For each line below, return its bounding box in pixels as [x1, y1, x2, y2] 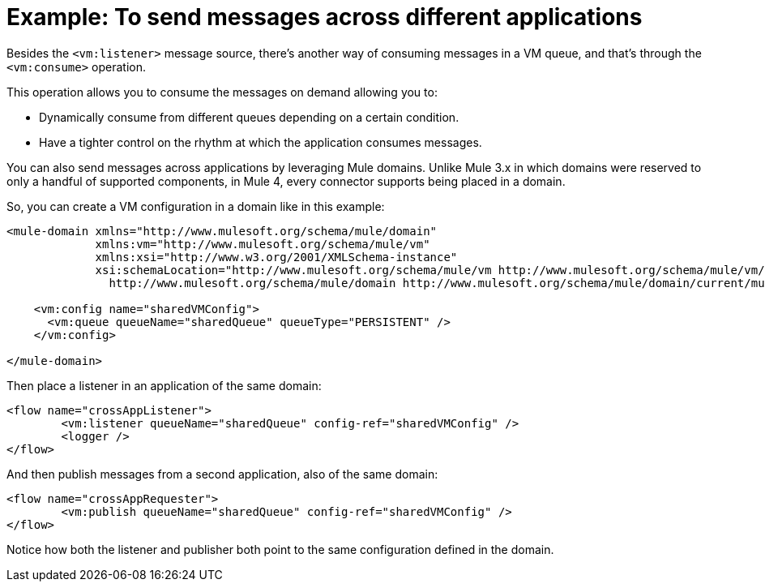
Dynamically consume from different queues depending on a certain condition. [39, 109, 459, 124]
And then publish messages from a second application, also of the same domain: [6, 466, 438, 481]
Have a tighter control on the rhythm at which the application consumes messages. [39, 135, 482, 149]
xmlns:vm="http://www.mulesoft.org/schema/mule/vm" [95, 237, 430, 251]
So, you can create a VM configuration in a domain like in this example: [6, 199, 385, 213]
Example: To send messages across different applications [6, 3, 643, 31]
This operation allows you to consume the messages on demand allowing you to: [6, 84, 438, 99]
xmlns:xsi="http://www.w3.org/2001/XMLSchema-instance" [95, 250, 458, 264]
